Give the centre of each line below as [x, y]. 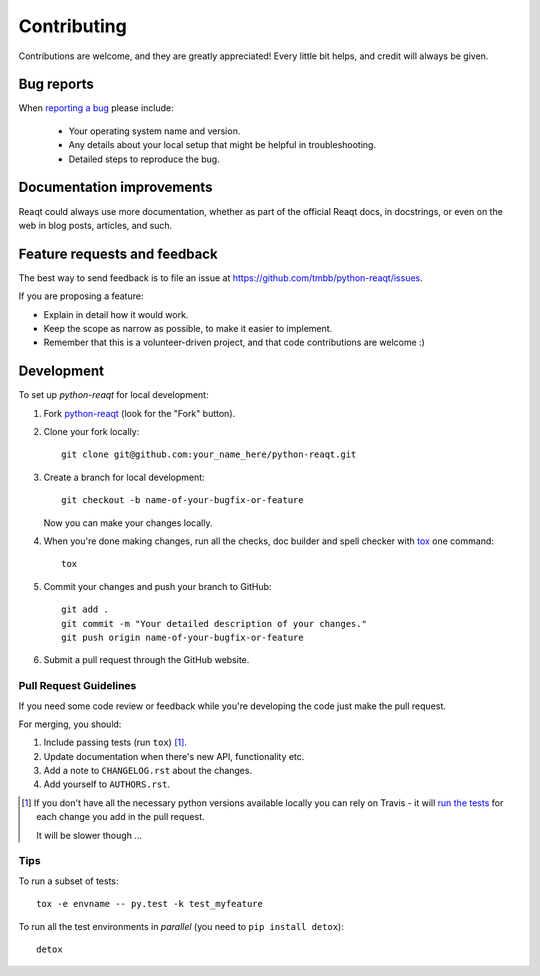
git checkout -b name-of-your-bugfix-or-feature [182, 500]
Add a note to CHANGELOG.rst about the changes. [148, 771]
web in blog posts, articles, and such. [95, 225]
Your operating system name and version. [154, 131]
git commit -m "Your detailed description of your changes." [214, 623]
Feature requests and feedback [118, 253]
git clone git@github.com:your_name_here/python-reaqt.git [209, 454]
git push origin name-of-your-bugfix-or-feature [182, 637]
